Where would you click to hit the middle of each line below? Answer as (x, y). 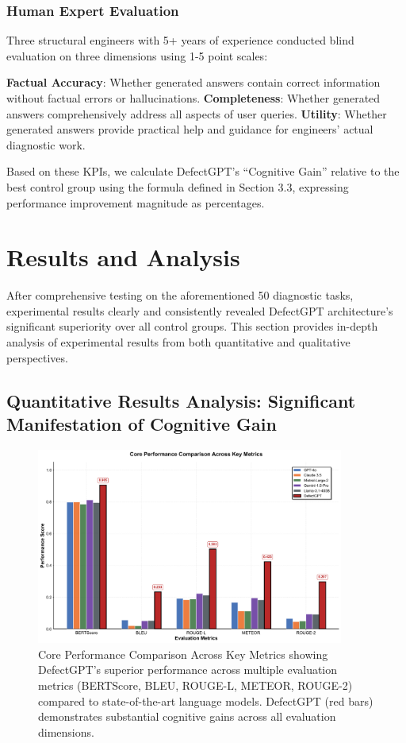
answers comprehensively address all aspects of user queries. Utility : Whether (197, 113)
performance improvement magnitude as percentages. (136, 202)
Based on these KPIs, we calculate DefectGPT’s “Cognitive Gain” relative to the (203, 171)
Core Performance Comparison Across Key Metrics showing (183, 654)
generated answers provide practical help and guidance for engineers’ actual (190, 129)
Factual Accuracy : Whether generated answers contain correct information (193, 82)
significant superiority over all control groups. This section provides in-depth (192, 326)
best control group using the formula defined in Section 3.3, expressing (178, 186)
